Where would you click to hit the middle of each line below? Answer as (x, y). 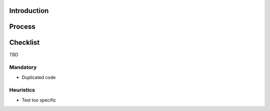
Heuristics (22, 90)
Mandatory (23, 67)
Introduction (29, 11)
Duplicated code (39, 77)
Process (22, 27)
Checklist (24, 43)
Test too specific (39, 100)
